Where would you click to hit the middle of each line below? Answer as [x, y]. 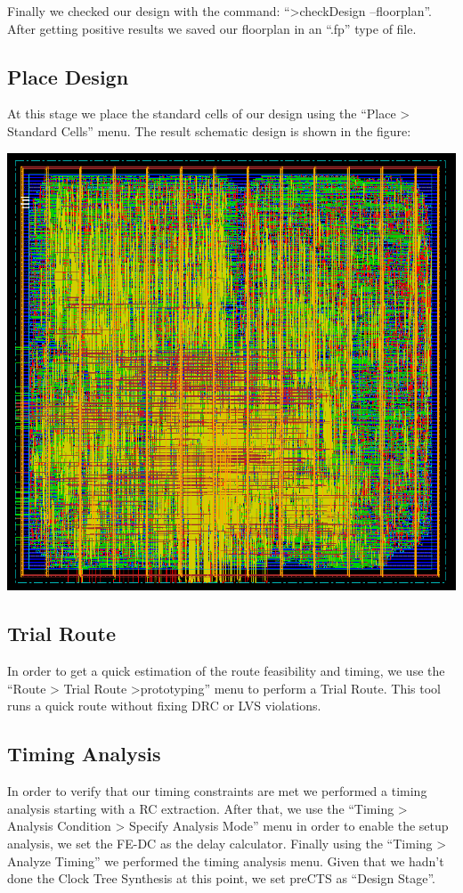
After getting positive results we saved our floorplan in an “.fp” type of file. [212, 28]
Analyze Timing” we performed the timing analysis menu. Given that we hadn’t [226, 861]
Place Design [68, 76]
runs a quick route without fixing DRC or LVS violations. [164, 706]
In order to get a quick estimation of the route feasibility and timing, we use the [226, 671]
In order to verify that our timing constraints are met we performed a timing [217, 791]
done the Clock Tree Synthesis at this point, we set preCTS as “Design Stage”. [221, 878]
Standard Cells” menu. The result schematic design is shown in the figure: [209, 130]
